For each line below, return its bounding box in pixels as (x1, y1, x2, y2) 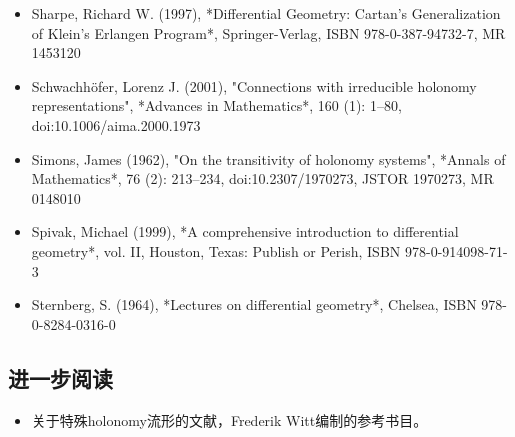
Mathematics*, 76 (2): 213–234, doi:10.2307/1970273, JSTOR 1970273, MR (31, 168, 494, 189)
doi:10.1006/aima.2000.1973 (31, 114, 201, 135)
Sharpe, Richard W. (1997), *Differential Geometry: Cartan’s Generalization (31, 3, 501, 23)
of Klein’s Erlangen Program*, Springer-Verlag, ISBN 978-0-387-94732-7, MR (31, 22, 506, 43)
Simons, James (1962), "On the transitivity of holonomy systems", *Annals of (31, 148, 506, 169)
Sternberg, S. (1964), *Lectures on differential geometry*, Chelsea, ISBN (31, 294, 477, 315)
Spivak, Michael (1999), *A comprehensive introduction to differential (31, 221, 459, 242)
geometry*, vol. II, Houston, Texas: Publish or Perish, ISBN (31, 240, 401, 261)
